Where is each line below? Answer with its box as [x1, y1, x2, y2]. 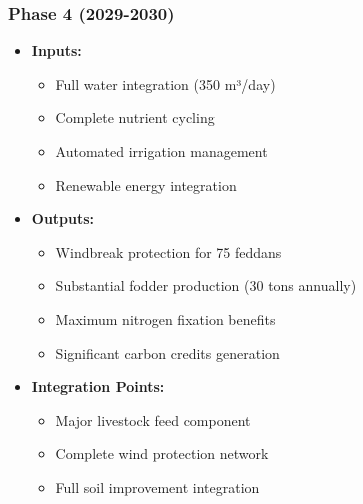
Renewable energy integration [55, 174, 237, 195]
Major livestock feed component [55, 409, 251, 430]
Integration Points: [31, 376, 165, 397]
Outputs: [31, 208, 95, 229]
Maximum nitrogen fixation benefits [55, 308, 276, 329]
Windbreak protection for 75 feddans [55, 241, 282, 262]
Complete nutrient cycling [55, 107, 215, 128]
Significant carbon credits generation [55, 342, 280, 363]
